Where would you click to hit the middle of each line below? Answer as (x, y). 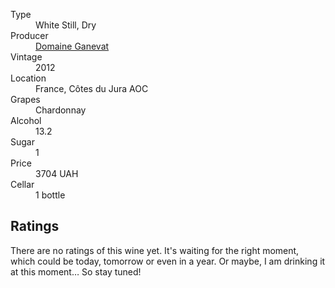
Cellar (22, 184)
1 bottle (50, 195)
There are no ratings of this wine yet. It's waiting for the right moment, (155, 250)
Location (28, 78)
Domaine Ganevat (72, 46)
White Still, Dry (66, 25)
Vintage (26, 57)
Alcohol (26, 120)
